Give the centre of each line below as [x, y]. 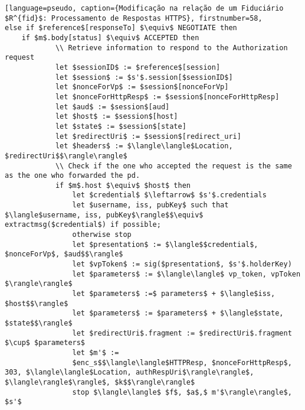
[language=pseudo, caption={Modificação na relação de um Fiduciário [144, 8]
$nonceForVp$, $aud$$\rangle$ [64, 254]
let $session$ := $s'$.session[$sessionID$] [144, 77]
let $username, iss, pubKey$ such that [150, 205]
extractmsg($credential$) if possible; [83, 225]
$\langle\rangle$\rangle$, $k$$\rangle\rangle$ [100, 382]
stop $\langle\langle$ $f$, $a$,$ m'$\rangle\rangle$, [182, 392]
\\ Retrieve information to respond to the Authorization [171, 48]
